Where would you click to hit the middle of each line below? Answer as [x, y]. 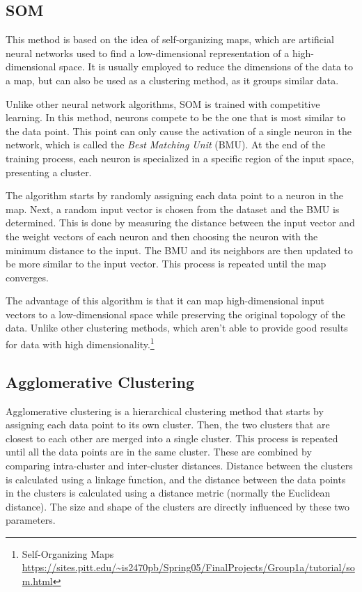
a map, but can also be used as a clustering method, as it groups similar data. [172, 80]
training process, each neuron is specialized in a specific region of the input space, [180, 158]
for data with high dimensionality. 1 [80, 343]
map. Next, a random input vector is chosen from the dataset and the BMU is [173, 209]
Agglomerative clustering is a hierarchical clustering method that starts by [165, 411]
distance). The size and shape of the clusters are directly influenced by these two [178, 506]
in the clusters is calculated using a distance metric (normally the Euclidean [168, 493]
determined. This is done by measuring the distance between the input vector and [180, 223]
